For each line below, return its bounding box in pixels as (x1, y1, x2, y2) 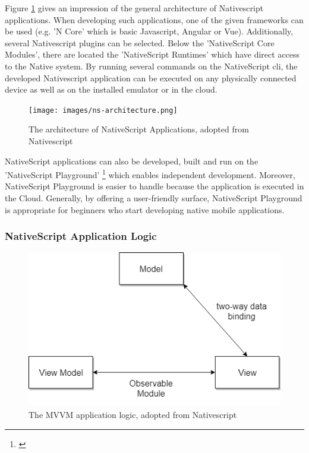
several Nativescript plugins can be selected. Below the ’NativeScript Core (5, 36, 275, 49)
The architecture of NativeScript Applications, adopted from (29, 123, 249, 135)
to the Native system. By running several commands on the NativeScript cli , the (5, 59, 298, 72)
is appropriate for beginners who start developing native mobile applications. (5, 203, 285, 216)
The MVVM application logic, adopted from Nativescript (29, 408, 237, 421)
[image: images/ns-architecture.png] (29, 106, 178, 115)
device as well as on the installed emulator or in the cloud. (5, 83, 217, 96)
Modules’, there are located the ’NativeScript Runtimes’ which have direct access (5, 48, 300, 61)
